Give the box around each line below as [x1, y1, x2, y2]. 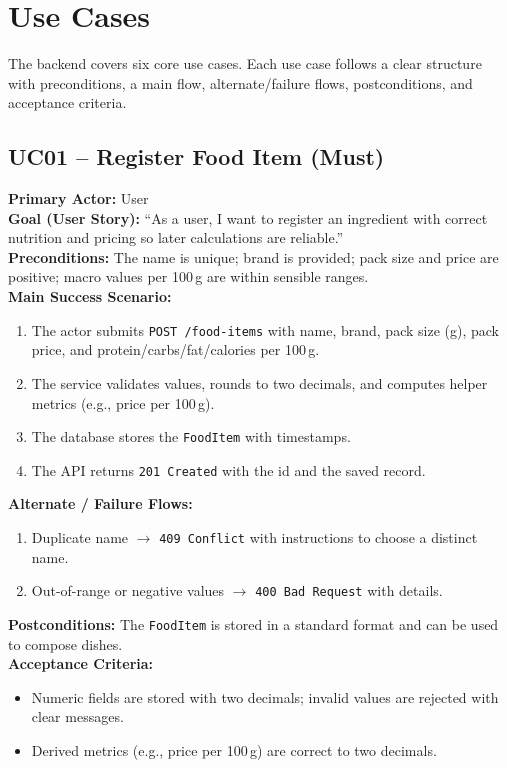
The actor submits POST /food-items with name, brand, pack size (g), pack [31, 319, 499, 340]
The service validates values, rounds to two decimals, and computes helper [31, 372, 488, 393]
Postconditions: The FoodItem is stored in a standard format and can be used [8, 613, 499, 634]
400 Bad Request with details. [255, 580, 443, 601]
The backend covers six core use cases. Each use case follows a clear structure [8, 53, 482, 74]
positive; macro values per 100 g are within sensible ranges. [8, 266, 369, 287]
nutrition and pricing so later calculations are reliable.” [8, 227, 344, 248]
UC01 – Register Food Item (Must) [8, 141, 385, 172]
